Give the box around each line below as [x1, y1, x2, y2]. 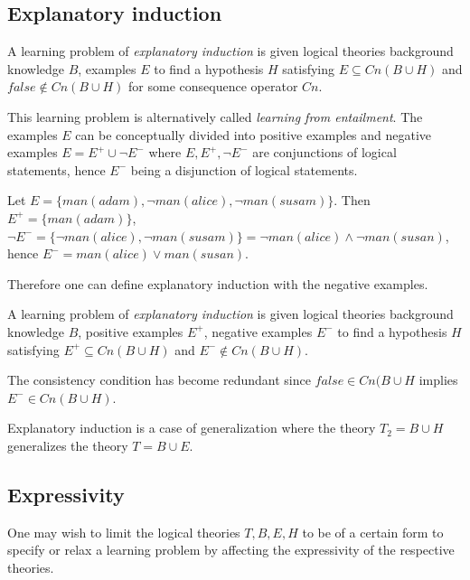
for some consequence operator [128, 77, 298, 96]
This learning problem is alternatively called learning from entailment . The [7, 107, 423, 126]
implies [418, 370, 458, 389]
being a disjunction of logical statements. [130, 160, 358, 179]
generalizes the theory [7, 435, 128, 454]
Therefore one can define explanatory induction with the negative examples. [7, 274, 428, 293]
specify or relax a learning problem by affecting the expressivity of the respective [7, 540, 455, 559]
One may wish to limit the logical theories [7, 522, 240, 541]
